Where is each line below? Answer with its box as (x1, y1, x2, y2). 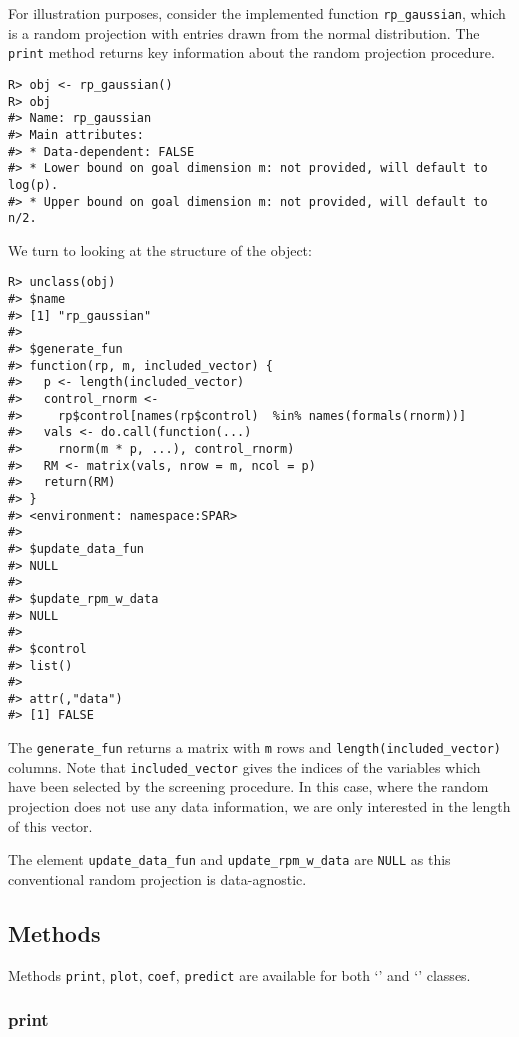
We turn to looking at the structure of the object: (8, 239, 312, 260)
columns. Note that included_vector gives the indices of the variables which (8, 756, 481, 777)
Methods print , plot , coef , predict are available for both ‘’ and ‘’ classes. (8, 964, 471, 985)
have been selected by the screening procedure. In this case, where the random (8, 776, 489, 797)
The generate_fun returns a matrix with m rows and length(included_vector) (8, 737, 501, 758)
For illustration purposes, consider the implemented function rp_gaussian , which (8, 3, 506, 23)
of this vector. (8, 815, 93, 836)
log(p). (8, 177, 59, 192)
